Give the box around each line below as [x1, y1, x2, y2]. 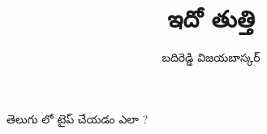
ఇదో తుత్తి [167, 2, 255, 35]
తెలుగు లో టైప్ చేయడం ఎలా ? [6, 110, 149, 127]
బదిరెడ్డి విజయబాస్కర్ [161, 49, 261, 66]
